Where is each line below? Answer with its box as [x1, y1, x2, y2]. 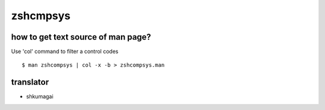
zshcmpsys [11, 9, 71, 22]
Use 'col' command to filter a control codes [11, 48, 119, 55]
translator [11, 77, 49, 87]
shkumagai [26, 93, 54, 100]
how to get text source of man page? [11, 32, 152, 42]
